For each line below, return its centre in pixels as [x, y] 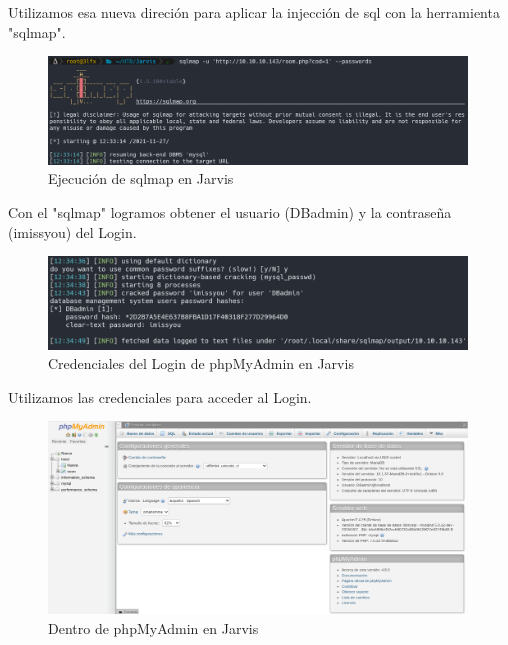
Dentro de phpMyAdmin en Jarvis [153, 628]
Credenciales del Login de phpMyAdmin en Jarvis [201, 363]
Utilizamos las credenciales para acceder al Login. [160, 396]
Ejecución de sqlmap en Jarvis [141, 178]
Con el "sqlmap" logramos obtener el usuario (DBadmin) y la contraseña [230, 212]
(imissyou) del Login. [72, 231]
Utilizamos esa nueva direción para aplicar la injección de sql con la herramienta [254, 12]
